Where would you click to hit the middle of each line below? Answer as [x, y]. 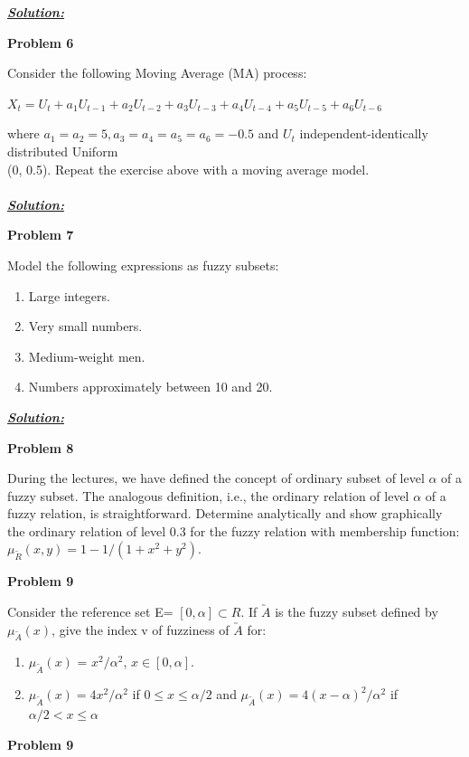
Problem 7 [41, 235]
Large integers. [69, 295]
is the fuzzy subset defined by [356, 612]
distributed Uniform [63, 151]
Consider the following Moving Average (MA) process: [157, 73]
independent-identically [364, 133]
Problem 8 [41, 447]
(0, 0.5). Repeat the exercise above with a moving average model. [188, 169]
